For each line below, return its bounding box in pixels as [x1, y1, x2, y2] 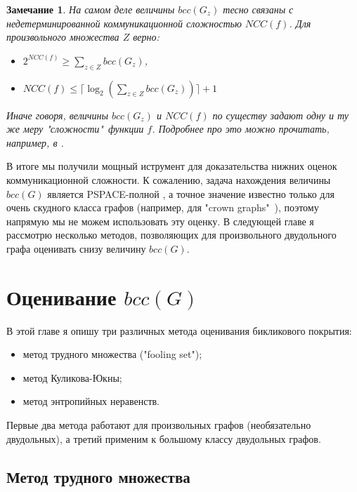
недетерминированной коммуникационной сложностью [6, 15, 242, 30]
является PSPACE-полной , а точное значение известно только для [47, 186, 335, 201]
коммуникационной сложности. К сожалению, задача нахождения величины [6, 172, 331, 187]
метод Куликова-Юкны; [22, 370, 122, 385]
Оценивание [6, 282, 117, 311]
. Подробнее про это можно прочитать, [152, 121, 330, 136]
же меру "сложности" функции [6, 121, 144, 136]
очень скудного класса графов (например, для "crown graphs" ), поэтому [6, 200, 319, 215]
